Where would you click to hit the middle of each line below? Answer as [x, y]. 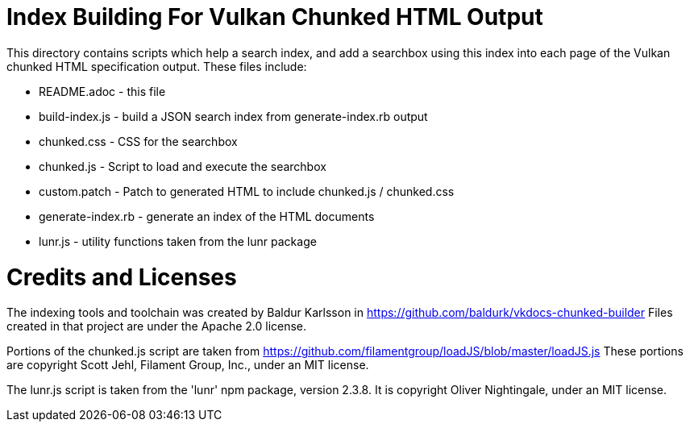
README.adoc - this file [102, 91]
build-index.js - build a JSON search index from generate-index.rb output [233, 116]
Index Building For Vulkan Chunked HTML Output [275, 17]
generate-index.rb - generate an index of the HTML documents [207, 216]
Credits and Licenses [122, 277]
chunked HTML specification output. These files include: [157, 66]
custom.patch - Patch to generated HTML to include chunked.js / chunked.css [247, 191]
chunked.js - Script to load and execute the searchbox [183, 166]
